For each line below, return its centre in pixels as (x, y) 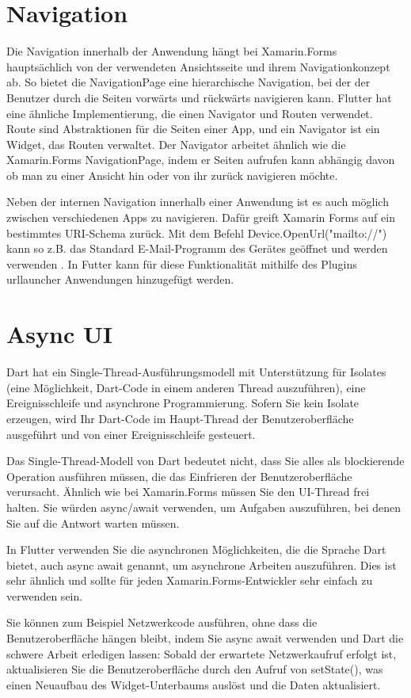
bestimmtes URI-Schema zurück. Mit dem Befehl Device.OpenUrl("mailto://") (197, 233)
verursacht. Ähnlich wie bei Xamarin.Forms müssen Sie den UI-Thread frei (188, 492)
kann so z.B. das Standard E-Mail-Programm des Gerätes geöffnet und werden (197, 248)
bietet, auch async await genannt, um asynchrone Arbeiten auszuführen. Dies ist (202, 565)
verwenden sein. (45, 595)
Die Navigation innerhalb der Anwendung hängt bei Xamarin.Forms (172, 51)
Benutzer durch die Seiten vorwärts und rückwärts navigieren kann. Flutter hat (199, 97)
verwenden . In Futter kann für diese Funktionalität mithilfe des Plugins (182, 263)
